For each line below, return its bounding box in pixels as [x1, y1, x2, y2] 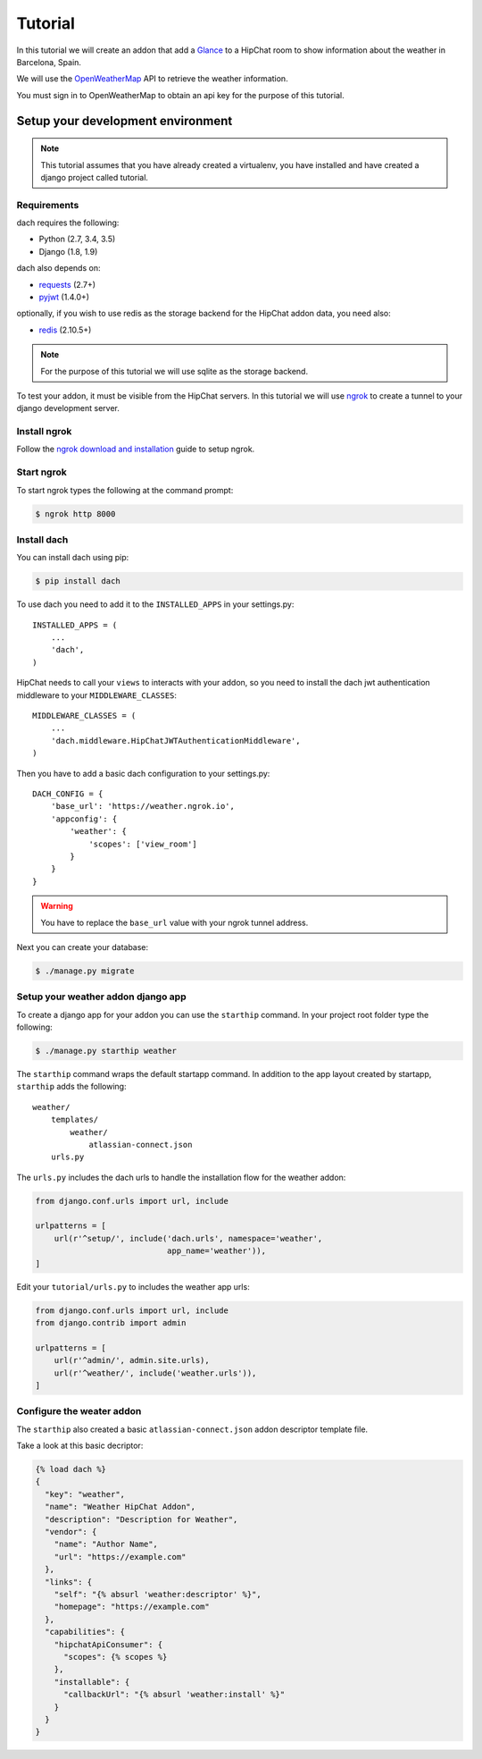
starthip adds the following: [16, 1081, 127, 1092]
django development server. [16, 403, 120, 414]
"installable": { [54, 1677, 130, 1687]
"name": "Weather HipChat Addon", [45, 1502, 196, 1512]
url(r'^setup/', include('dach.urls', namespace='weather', [54, 1233, 323, 1243]
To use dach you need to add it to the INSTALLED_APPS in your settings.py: [16, 599, 295, 610]
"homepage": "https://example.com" [54, 1602, 210, 1612]
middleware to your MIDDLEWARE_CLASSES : [16, 689, 178, 701]
